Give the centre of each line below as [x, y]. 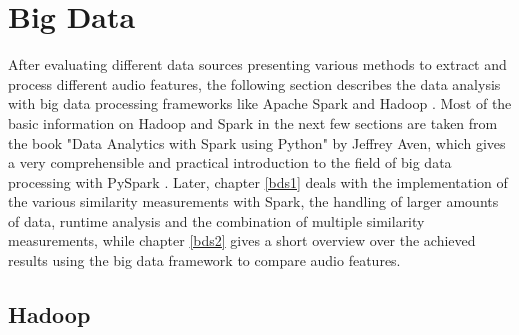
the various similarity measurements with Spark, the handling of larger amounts [253, 201]
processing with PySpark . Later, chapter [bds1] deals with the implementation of [258, 181]
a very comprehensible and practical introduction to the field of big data [230, 162]
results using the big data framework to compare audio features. [204, 260]
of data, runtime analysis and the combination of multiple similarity [216, 220]
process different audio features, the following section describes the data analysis [254, 83]
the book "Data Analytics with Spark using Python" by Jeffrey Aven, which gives [257, 142]
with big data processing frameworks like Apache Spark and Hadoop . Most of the [260, 103]
